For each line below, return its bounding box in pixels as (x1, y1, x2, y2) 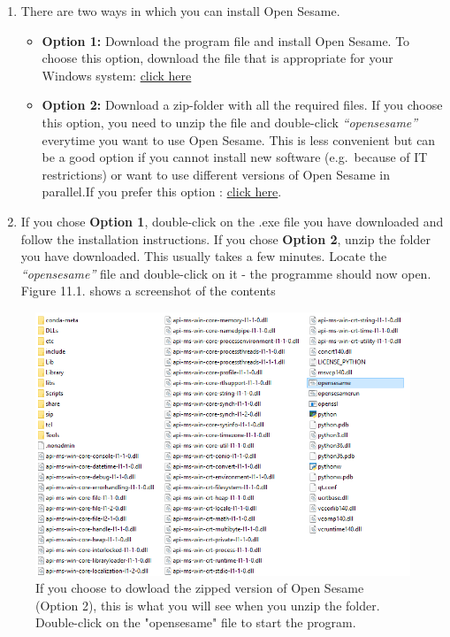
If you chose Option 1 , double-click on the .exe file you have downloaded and (20, 211, 444, 230)
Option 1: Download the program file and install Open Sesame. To (42, 31, 410, 50)
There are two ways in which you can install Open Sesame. (20, 2, 340, 19)
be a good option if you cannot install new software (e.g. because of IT (42, 148, 428, 166)
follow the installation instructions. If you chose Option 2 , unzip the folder (20, 229, 431, 248)
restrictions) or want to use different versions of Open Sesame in (42, 165, 390, 183)
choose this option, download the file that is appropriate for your (42, 49, 393, 67)
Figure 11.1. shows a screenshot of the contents (20, 281, 276, 300)
